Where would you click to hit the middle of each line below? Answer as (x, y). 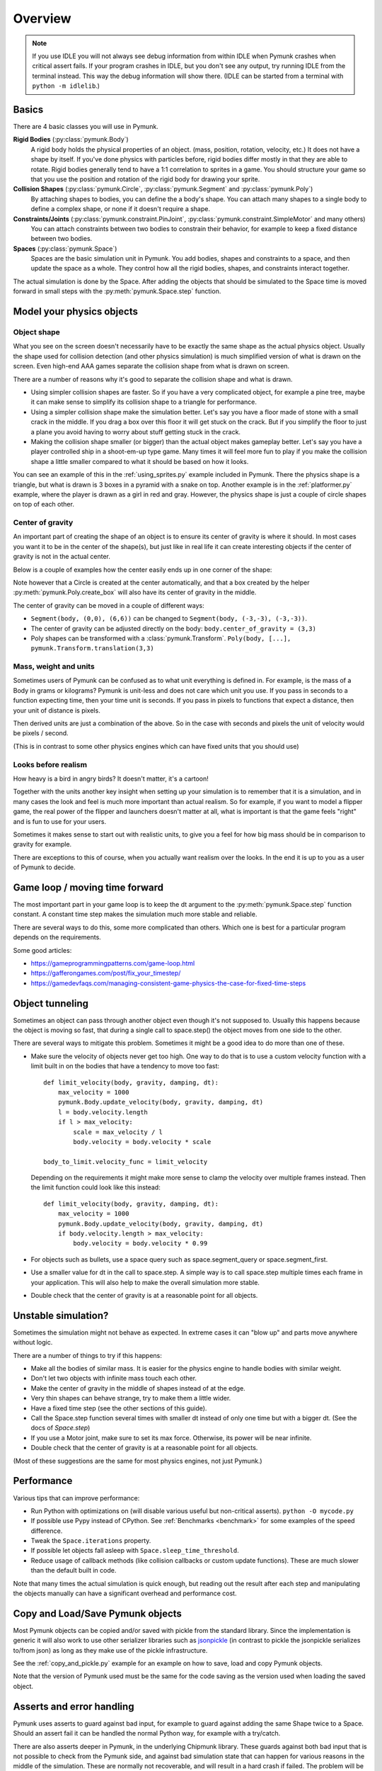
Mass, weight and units (54, 667)
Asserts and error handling (74, 1706)
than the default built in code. (74, 1571)
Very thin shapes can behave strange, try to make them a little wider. (131, 1398)
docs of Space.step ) (60, 1428)
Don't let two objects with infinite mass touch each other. (114, 1379)
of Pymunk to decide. (44, 867)
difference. (47, 1531)
